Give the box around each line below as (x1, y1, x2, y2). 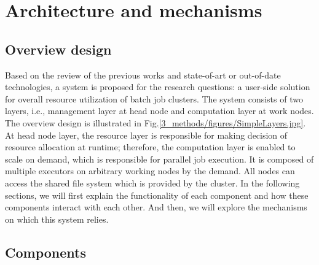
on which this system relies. (5, 212, 109, 225)
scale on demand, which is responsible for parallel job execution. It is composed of (5, 152, 314, 165)
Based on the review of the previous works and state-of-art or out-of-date (5, 68, 281, 81)
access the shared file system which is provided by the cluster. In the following (5, 176, 300, 189)
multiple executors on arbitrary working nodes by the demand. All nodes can (5, 164, 295, 177)
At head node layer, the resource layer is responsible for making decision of (5, 128, 288, 141)
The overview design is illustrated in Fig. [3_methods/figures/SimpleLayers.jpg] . (5, 116, 306, 129)
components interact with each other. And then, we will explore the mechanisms (5, 201, 307, 213)
